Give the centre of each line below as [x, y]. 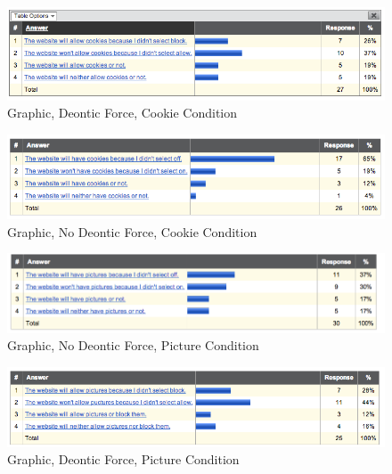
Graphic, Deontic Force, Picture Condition [123, 459]
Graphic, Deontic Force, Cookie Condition [122, 113]
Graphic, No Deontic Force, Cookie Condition [132, 231]
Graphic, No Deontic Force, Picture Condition [133, 345]
